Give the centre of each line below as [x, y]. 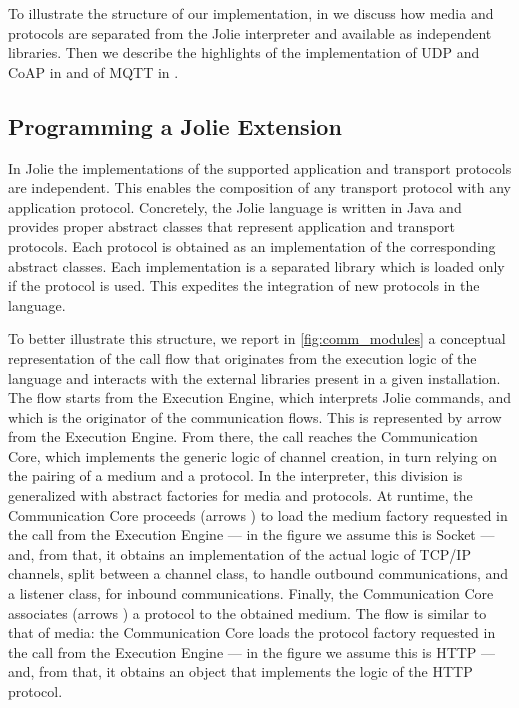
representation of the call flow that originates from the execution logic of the [242, 357]
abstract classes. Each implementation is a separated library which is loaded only [256, 265]
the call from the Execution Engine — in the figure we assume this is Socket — [251, 534]
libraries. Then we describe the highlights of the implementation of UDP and [244, 52]
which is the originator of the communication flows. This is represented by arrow [255, 416]
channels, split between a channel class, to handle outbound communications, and [258, 573]
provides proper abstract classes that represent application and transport [231, 226]
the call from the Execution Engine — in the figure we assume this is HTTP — [252, 651]
